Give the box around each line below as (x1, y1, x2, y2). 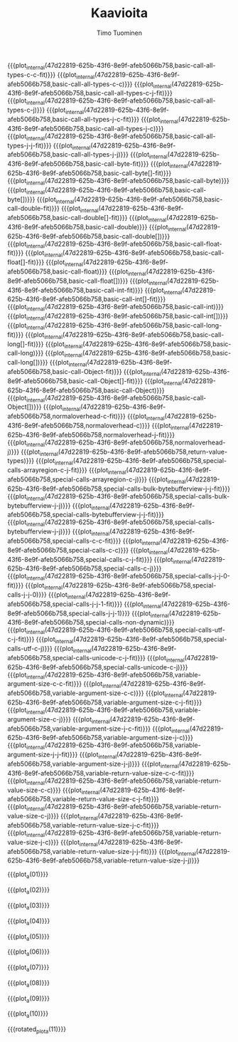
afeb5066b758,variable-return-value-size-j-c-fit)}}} (7, 820, 160, 829)
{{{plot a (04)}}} (7, 917, 50, 927)
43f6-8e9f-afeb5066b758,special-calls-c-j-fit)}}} (7, 555, 153, 563)
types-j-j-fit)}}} (7, 141, 52, 150)
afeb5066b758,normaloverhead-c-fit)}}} (7, 412, 126, 421)
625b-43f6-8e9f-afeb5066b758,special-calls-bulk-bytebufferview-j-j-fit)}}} (7, 484, 231, 493)
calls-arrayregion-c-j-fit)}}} (7, 466, 87, 474)
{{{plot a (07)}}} (7, 963, 50, 973)
